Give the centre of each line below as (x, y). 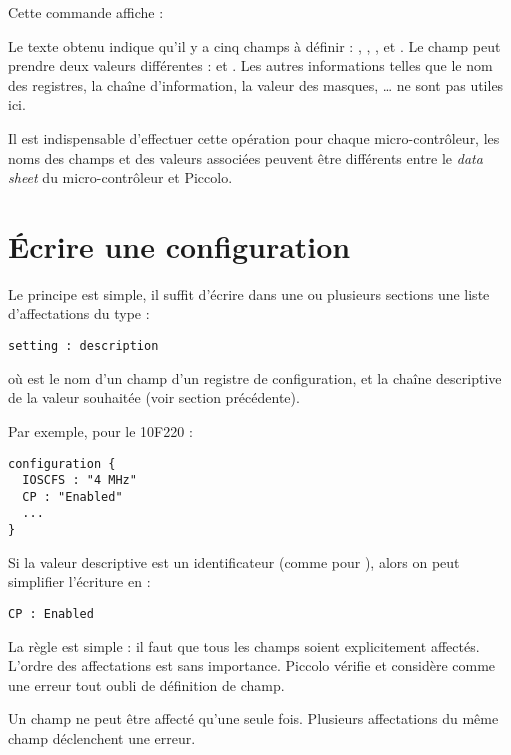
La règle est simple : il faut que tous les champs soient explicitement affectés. (244, 645)
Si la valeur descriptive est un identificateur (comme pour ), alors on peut (234, 561)
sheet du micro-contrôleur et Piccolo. (120, 177)
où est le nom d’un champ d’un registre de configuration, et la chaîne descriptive (255, 377)
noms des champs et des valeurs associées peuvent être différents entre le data (245, 157)
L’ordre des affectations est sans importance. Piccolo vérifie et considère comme (252, 665)
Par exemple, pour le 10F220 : (100, 430)
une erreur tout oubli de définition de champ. (146, 684)
